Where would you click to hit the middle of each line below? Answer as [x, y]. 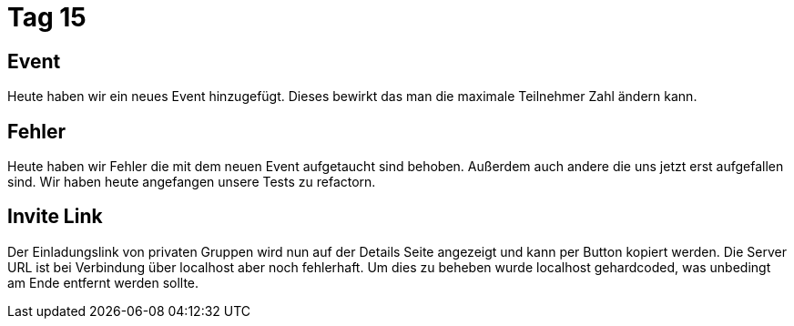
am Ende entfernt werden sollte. [103, 282]
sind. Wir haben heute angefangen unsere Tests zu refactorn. [192, 182]
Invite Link [55, 217]
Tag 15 [47, 17]
